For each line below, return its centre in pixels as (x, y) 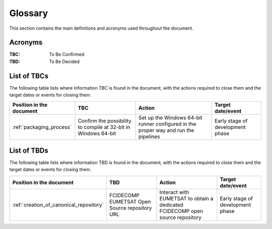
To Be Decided (64, 61)
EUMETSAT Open (130, 201)
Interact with (174, 192)
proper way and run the (166, 130)
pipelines (149, 136)
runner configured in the (167, 124)
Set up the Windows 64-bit (171, 117)
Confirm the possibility (105, 121)
